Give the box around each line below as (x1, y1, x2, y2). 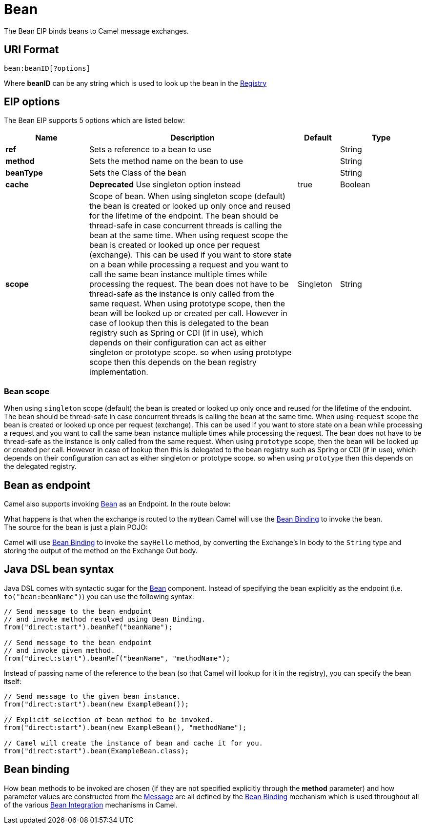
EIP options (4, 96, 60, 108)
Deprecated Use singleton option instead (89, 180, 241, 190)
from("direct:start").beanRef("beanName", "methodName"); (4, 654, 230, 662)
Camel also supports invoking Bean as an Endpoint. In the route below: (4, 500, 231, 508)
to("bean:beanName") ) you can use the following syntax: (4, 592, 194, 601)
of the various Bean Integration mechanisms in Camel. (4, 800, 178, 809)
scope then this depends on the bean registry (89, 357, 257, 367)
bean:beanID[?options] (4, 64, 91, 72)
